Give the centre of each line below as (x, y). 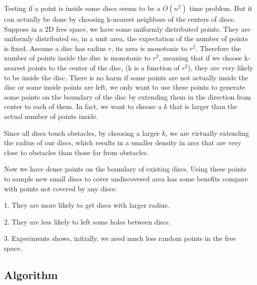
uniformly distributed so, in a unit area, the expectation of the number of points (126, 38)
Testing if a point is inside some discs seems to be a (82, 8)
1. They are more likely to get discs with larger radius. (87, 205)
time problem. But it (221, 8)
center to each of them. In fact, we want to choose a (83, 106)
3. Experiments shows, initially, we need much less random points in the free (120, 238)
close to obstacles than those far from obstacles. (77, 152)
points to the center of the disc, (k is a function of (104, 67)
